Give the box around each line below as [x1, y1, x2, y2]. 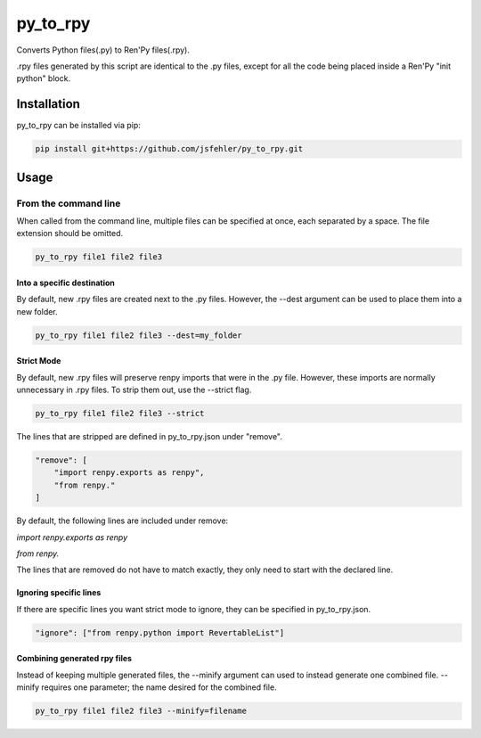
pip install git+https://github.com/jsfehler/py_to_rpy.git [35, 143, 304, 154]
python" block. [16, 73, 71, 84]
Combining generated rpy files [16, 653, 133, 664]
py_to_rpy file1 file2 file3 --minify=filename [35, 706, 247, 717]
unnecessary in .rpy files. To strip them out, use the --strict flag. [16, 384, 252, 396]
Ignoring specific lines [16, 587, 102, 598]
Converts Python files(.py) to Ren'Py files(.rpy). [16, 45, 191, 55]
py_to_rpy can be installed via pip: [16, 120, 142, 131]
